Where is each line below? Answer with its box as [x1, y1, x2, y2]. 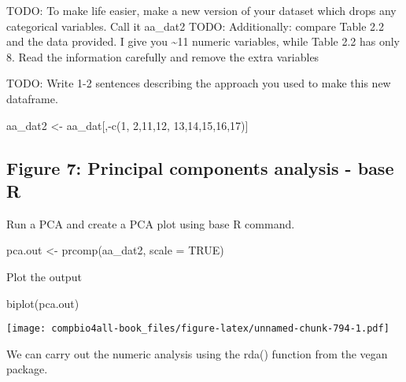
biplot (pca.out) [6, 295, 79, 311]
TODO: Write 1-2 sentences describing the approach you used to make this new [6, 75, 391, 91]
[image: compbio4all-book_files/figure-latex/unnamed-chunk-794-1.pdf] [6, 323, 389, 335]
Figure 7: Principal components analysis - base [6, 155, 394, 180]
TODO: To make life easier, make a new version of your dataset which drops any [6, 2, 397, 18]
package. [6, 361, 48, 377]
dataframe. [6, 90, 58, 106]
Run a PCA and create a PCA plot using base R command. [6, 215, 295, 232]
